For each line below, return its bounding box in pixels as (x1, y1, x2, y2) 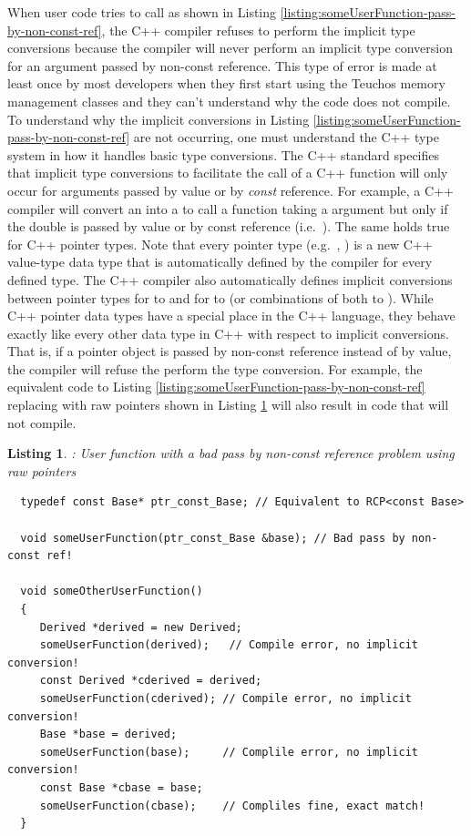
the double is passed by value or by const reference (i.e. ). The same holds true (7, 217, 450, 236)
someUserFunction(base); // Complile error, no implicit (39, 745, 419, 759)
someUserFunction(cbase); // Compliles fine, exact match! (39, 799, 425, 812)
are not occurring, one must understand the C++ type (133, 127, 439, 147)
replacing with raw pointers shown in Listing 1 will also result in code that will (7, 395, 449, 414)
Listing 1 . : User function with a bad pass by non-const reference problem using (7, 443, 455, 463)
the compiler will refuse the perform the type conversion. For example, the (7, 359, 423, 378)
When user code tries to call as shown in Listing (7, 3, 277, 21)
